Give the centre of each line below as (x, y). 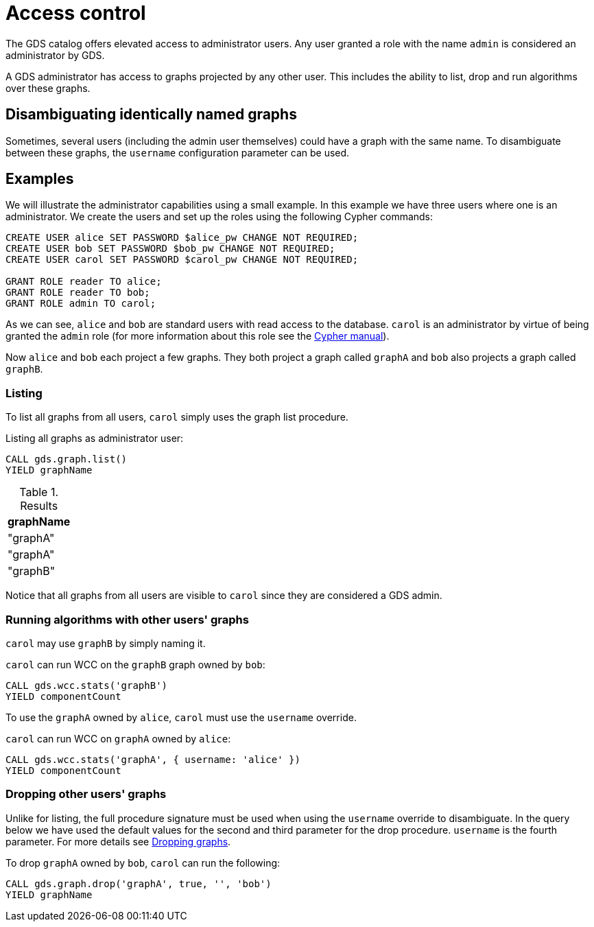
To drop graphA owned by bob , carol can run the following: (143, 863)
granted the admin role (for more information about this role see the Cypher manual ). (198, 336)
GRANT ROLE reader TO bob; (78, 293)
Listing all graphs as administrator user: (95, 438)
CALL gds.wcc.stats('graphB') (87, 685)
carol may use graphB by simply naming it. (106, 643)
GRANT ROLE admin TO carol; (81, 304)
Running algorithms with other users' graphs (127, 619)
